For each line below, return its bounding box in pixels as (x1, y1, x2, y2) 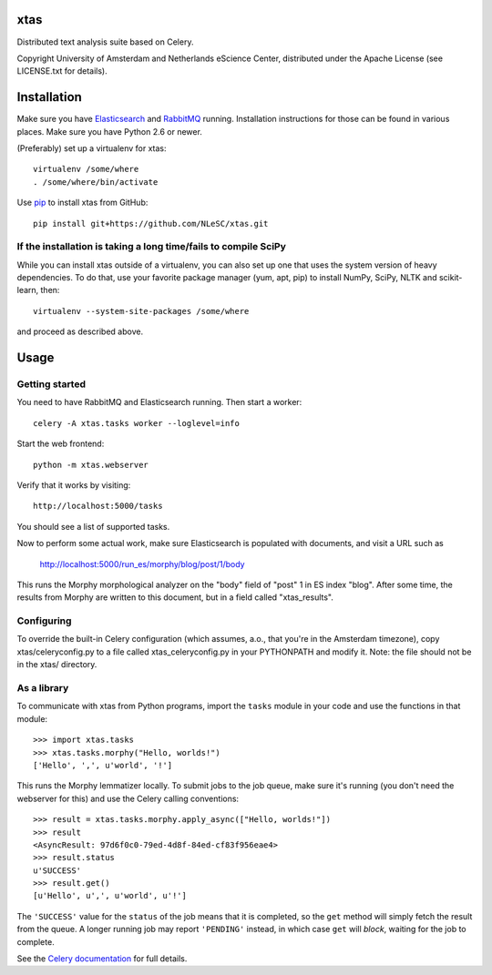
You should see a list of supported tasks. (16, 521, 170, 532)
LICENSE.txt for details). (16, 66, 108, 76)
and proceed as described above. (16, 326, 144, 337)
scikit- (438, 272, 463, 283)
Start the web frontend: (16, 438, 105, 450)
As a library (16, 682, 69, 694)
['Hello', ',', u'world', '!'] (33, 760, 173, 770)
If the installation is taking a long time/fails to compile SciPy (16, 240, 287, 253)
